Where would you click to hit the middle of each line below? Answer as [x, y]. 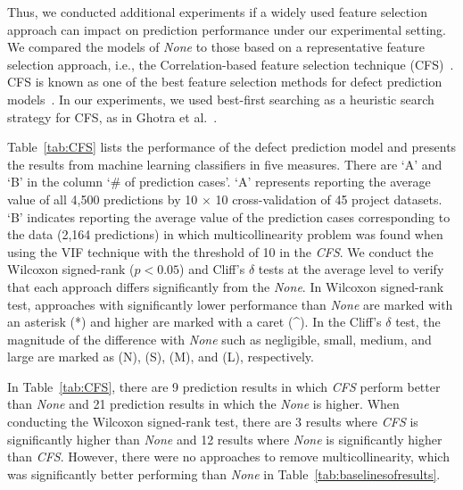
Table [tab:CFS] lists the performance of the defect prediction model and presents [232, 147]
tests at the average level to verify [351, 269]
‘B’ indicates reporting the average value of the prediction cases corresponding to [229, 216]
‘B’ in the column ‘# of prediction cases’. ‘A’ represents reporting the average [219, 182]
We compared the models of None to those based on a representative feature [216, 47]
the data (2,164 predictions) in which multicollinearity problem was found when [225, 234]
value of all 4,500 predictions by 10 [103, 199]
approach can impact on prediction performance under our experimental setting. [227, 29]
